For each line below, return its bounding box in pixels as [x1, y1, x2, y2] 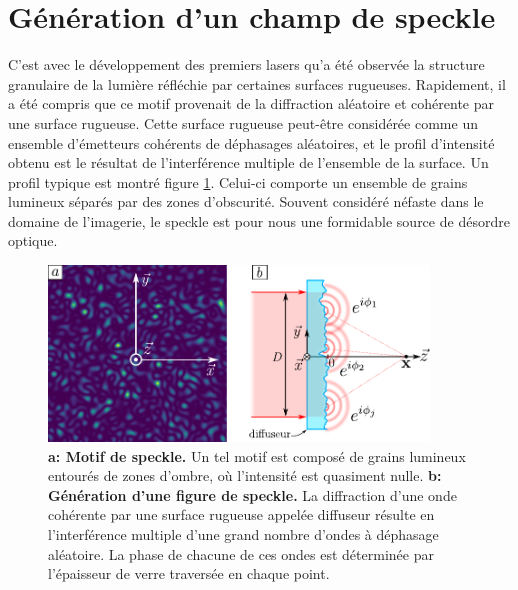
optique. [8, 230, 58, 251]
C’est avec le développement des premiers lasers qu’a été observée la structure [8, 54, 485, 75]
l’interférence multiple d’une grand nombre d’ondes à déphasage [48, 523, 439, 544]
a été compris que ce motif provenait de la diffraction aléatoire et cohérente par [8, 93, 494, 114]
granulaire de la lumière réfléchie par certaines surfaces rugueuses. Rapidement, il [8, 73, 506, 94]
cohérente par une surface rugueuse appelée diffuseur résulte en [48, 504, 435, 525]
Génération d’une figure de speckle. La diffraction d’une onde [48, 484, 457, 505]
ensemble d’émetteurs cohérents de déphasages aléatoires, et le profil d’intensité [8, 132, 495, 153]
